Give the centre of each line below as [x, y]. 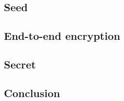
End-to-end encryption [62, 36]
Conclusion [32, 93]
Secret [20, 64]
